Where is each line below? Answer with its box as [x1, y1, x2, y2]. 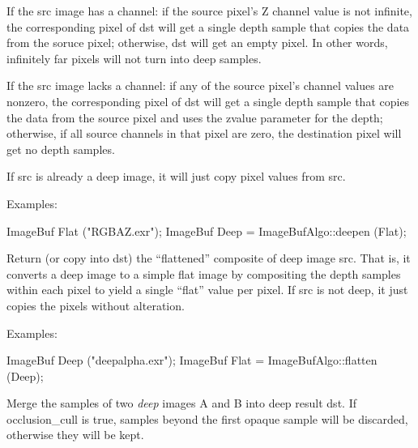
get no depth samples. [6, 140, 115, 157]
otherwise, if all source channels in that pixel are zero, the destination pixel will [6, 125, 402, 142]
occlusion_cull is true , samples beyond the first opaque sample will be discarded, [6, 410, 408, 427]
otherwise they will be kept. [6, 426, 144, 443]
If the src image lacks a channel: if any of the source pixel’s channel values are [6, 77, 395, 94]
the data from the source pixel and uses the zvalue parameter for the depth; [6, 109, 383, 126]
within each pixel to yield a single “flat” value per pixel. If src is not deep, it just [6, 281, 408, 298]
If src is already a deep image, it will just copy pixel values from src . [6, 168, 346, 185]
